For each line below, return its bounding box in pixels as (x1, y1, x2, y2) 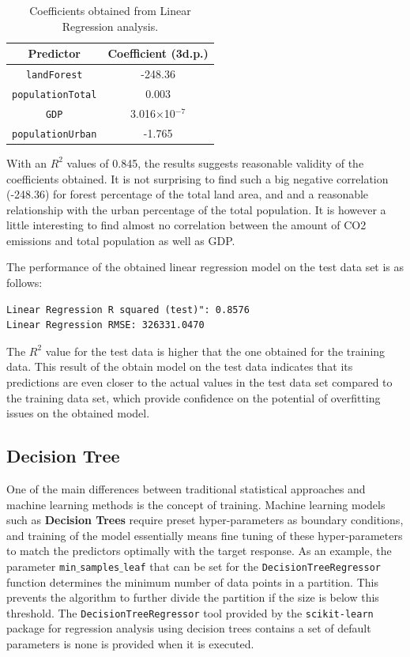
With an (6, 154, 47, 171)
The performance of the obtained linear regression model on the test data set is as (6, 259, 404, 275)
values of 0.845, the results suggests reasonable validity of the (66, 154, 364, 171)
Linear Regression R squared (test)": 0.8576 (6, 304, 250, 315)
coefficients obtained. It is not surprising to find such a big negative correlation (6, 170, 389, 187)
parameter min (6, 557, 77, 574)
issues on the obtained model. (6, 405, 150, 421)
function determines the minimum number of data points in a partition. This (6, 573, 378, 590)
